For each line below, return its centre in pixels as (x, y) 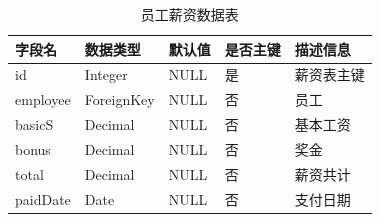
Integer (106, 74)
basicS (34, 124)
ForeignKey (119, 99)
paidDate (43, 198)
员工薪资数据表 (189, 14)
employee (43, 99)
